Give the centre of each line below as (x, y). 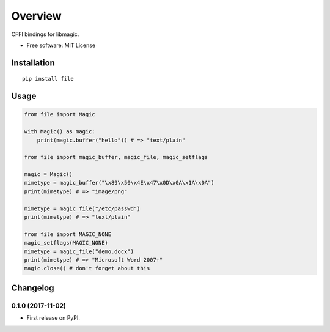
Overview (36, 16)
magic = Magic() (49, 175)
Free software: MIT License (61, 45)
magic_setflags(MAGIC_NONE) (66, 243)
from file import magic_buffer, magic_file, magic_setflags (116, 157)
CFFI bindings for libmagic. (45, 34)
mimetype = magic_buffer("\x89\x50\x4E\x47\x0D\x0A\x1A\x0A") (119, 183)
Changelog (33, 288)
